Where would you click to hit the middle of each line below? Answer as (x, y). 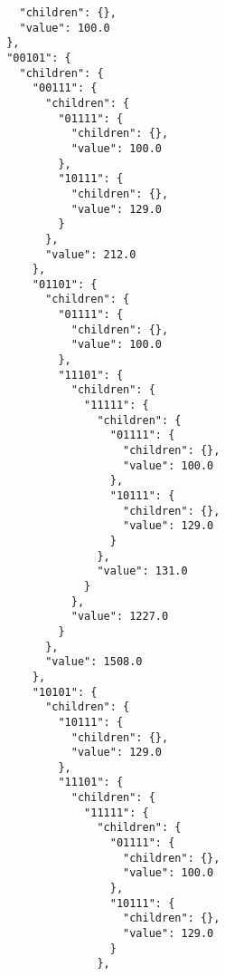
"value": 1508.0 (94, 662)
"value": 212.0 (91, 254)
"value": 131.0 (142, 571)
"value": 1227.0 (120, 617)
